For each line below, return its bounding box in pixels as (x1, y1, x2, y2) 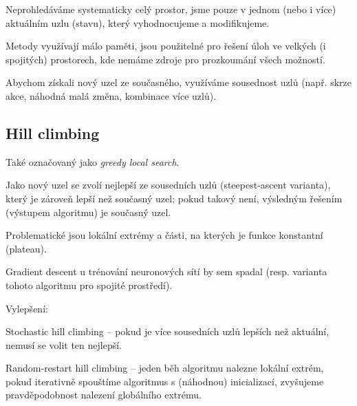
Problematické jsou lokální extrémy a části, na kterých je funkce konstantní (6, 228, 323, 242)
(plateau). (6, 241, 47, 255)
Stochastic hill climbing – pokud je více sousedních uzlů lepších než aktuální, (6, 324, 329, 339)
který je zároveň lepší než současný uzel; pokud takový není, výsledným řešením (6, 191, 343, 205)
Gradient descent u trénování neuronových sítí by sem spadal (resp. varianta (6, 264, 327, 279)
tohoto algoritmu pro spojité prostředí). (6, 277, 173, 292)
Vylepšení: (6, 301, 48, 315)
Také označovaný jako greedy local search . (6, 154, 180, 169)
